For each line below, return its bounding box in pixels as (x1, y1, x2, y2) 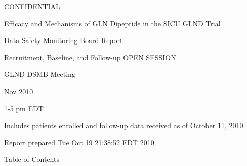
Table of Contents (4, 154, 59, 164)
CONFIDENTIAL (4, 1, 60, 11)
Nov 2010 (4, 86, 33, 96)
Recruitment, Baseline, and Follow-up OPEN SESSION (4, 52, 176, 62)
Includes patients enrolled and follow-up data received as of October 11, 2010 (4, 120, 243, 131)
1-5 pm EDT (4, 103, 44, 113)
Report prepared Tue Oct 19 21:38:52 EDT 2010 (4, 137, 154, 147)
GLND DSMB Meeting (4, 69, 75, 79)
